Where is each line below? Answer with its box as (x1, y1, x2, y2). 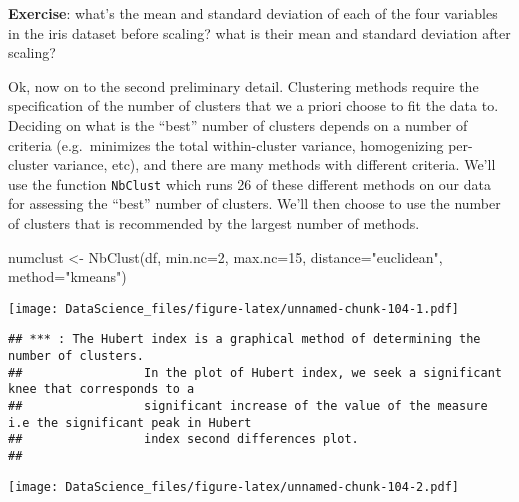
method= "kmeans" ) (8, 266, 127, 287)
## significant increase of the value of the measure (8, 399, 488, 414)
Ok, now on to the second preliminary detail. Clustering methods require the (8, 75, 479, 96)
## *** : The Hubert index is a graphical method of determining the (8, 332, 481, 347)
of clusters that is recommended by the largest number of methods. (8, 213, 420, 233)
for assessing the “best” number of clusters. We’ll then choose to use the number (8, 193, 501, 214)
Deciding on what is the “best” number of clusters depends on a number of (8, 114, 468, 135)
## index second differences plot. (8, 432, 359, 447)
